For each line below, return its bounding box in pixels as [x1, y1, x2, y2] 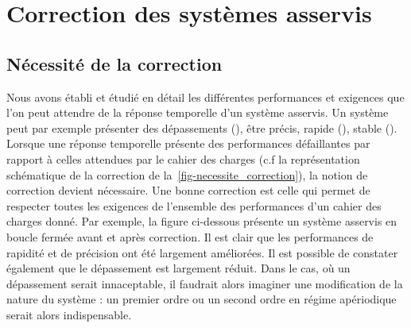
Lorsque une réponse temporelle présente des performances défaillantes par [6, 135, 370, 152]
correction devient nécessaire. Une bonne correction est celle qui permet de [6, 182, 370, 199]
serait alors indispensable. [6, 306, 132, 322]
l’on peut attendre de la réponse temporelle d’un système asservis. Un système [6, 104, 389, 121]
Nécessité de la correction [6, 51, 223, 75]
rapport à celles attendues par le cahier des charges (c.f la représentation [6, 150, 360, 167]
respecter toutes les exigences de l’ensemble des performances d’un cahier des [6, 197, 382, 214]
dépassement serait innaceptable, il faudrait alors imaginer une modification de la [6, 275, 403, 291]
